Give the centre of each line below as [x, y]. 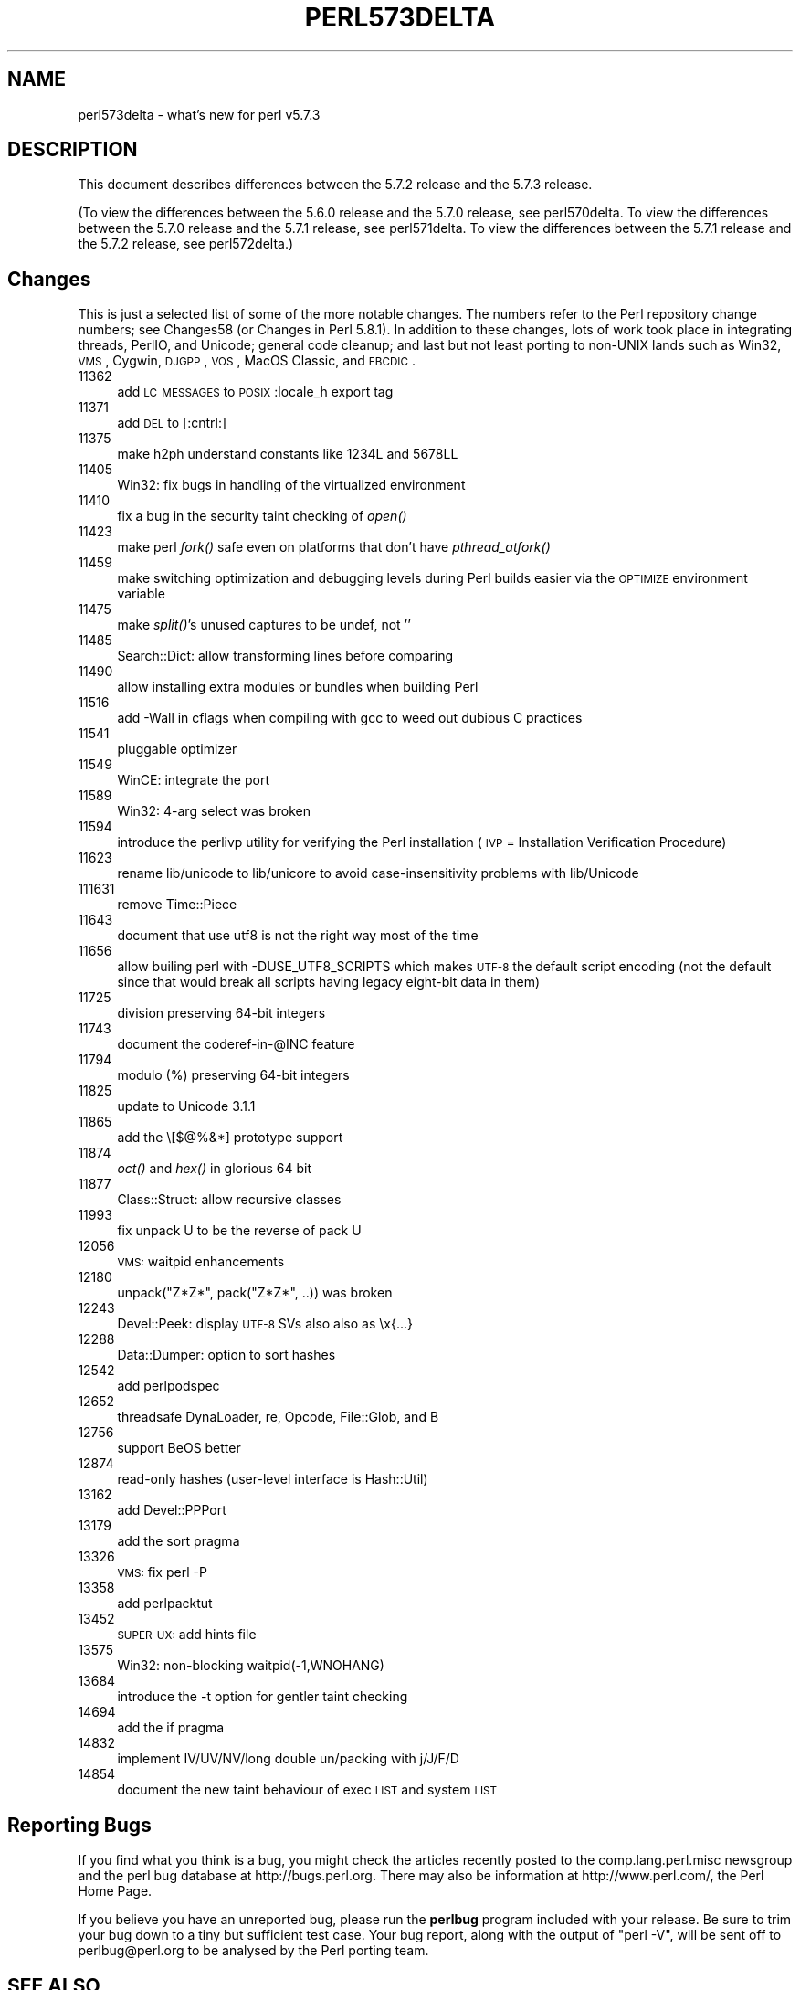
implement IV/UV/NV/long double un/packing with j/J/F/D [288, 1759]
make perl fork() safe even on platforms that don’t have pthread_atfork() [334, 547]
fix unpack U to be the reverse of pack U [239, 1231]
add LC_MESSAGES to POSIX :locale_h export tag [255, 392]
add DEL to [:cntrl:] [172, 423]
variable [141, 594]
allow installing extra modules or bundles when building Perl [298, 687]
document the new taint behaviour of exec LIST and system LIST [307, 1790]
